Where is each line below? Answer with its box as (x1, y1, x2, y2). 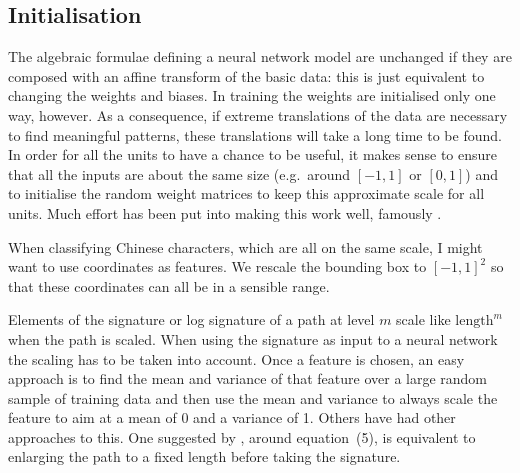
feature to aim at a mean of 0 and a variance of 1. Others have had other (8, 407, 456, 428)
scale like (396, 309, 451, 330)
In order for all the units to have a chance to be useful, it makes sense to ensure (8, 144, 498, 165)
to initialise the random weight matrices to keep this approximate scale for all (8, 183, 485, 204)
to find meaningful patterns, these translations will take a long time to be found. (8, 124, 502, 145)
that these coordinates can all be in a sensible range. (8, 275, 330, 296)
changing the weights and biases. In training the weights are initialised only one (8, 85, 496, 106)
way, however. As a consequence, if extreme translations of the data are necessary (8, 104, 508, 125)
